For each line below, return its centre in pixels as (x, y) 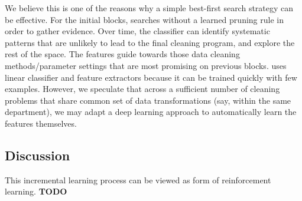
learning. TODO (36, 191)
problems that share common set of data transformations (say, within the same (148, 100)
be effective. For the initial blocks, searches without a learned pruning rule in (144, 19)
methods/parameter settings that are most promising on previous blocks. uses (146, 65)
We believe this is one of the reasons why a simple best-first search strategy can (149, 8)
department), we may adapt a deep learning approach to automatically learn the (151, 112)
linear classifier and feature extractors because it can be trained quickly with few (151, 77)
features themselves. (41, 123)
